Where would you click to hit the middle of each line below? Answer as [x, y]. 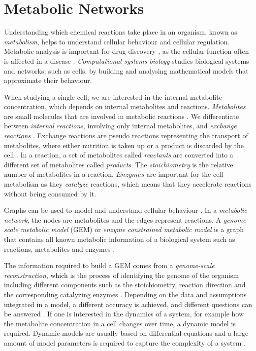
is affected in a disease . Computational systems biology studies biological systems [127, 60]
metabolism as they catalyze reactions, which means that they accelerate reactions [128, 184]
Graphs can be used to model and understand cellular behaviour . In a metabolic [126, 210]
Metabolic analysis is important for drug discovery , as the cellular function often [127, 51]
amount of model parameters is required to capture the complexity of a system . [125, 342]
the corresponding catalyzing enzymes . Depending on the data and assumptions [125, 294]
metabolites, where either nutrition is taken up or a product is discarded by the [124, 145]
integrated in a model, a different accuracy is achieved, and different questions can [128, 304]
